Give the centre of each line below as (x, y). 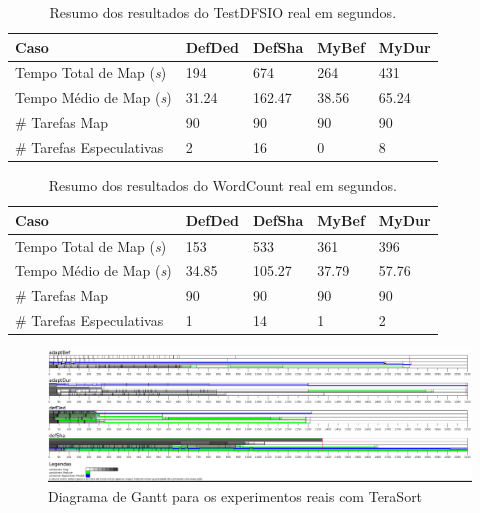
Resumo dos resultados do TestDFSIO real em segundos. (223, 12)
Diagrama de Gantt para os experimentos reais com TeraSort (235, 495)
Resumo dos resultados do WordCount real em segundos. (222, 185)
